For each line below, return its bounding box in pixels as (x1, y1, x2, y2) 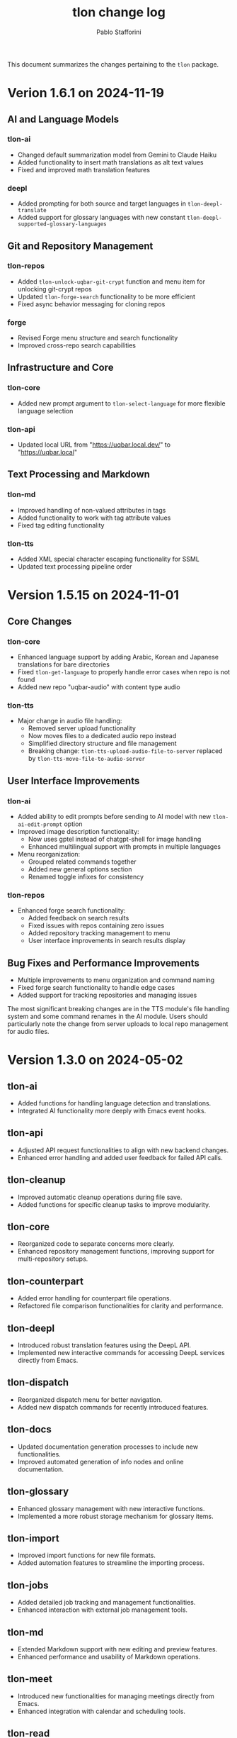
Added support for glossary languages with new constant (17, 213, 186, 222)
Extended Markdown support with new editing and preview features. (17, 1644, 218, 1653)
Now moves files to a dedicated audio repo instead (28, 732, 177, 740)
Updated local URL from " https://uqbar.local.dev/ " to (17, 440, 171, 449)
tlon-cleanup (7, 1174, 66, 1186)
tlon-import (7, 1532, 59, 1544)
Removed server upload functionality (28, 724, 137, 732)
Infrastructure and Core (7, 362, 114, 374)
